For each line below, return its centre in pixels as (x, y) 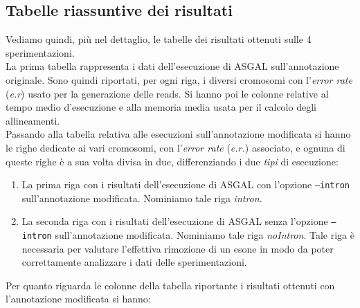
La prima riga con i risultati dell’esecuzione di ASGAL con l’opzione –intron (186, 184)
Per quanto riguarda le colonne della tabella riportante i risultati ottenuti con (170, 285)
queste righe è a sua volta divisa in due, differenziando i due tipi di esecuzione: (172, 161)
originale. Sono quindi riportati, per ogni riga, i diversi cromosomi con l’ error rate (179, 79)
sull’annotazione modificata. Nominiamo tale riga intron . (142, 198)
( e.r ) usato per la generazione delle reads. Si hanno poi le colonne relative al (167, 93)
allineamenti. (33, 120)
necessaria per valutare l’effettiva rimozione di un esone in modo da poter (178, 248)
